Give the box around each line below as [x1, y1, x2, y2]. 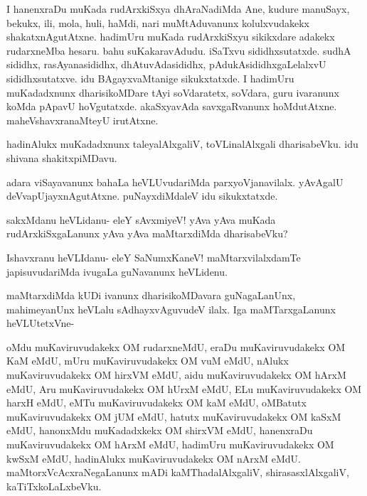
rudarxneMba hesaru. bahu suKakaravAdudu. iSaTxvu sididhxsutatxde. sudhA [6, 43, 351, 58]
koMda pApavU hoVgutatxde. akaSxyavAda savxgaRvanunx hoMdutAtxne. [6, 99, 337, 114]
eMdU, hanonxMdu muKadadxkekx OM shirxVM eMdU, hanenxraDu [6, 423, 313, 438]
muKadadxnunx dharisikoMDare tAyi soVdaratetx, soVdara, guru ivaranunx [6, 85, 339, 99]
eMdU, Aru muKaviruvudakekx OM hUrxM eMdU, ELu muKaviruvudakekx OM [6, 381, 362, 396]
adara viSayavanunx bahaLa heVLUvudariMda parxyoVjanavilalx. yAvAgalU [6, 174, 344, 189]
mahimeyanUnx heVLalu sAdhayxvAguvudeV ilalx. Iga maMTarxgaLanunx [6, 301, 336, 316]
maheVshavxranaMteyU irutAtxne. [6, 112, 159, 127]
